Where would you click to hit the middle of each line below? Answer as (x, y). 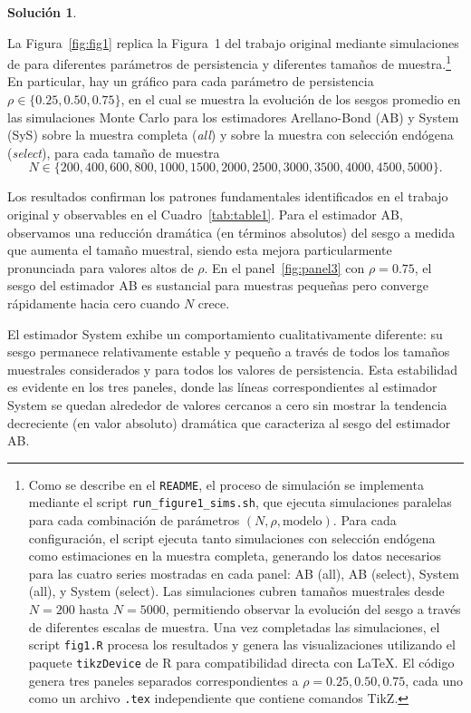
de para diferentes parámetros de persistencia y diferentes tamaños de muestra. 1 (230, 62)
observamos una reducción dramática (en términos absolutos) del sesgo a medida (231, 232)
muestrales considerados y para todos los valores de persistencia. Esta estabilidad (233, 369)
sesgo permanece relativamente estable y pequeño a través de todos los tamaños (229, 352)
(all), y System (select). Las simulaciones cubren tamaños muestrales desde (236, 591)
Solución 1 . (42, 12)
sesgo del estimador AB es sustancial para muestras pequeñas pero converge (218, 285)
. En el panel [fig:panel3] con (284, 267)
